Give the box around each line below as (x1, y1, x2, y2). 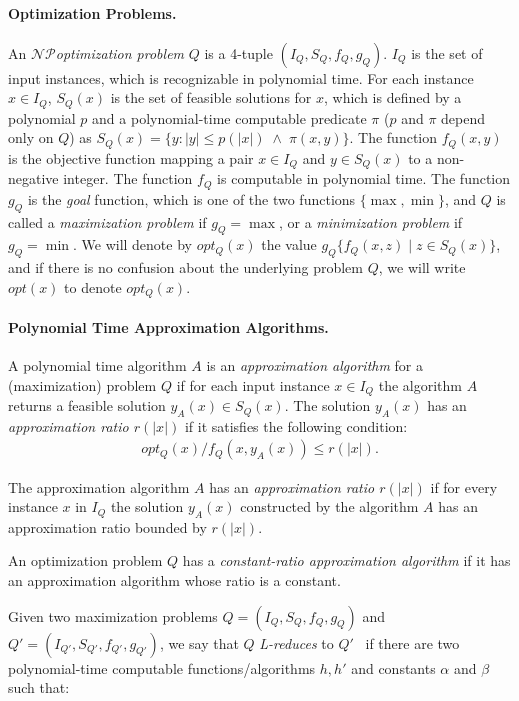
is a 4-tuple (204, 42, 273, 63)
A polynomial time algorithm (8, 355, 187, 376)
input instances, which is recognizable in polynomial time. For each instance (8, 67, 474, 88)
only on (8, 127, 54, 148)
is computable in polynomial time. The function (217, 168, 511, 189)
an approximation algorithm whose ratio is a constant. (8, 570, 341, 591)
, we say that (159, 632, 239, 653)
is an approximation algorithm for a (206, 355, 423, 376)
